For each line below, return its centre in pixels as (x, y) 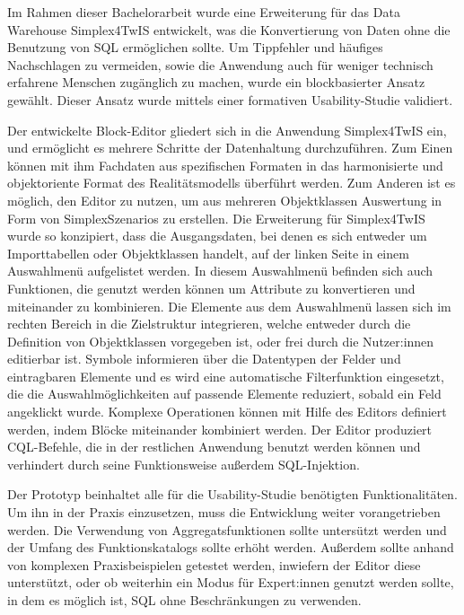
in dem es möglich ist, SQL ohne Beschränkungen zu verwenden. (184, 600)
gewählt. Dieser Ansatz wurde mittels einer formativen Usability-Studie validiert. (230, 99)
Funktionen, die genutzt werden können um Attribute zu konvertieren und (211, 288)
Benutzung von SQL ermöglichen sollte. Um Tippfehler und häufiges (195, 47)
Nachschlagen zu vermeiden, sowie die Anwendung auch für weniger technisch (220, 64)
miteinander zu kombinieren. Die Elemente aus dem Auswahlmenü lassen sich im (229, 306)
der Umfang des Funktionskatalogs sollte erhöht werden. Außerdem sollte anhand (231, 547)
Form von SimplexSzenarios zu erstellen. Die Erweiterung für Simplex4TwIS (216, 218)
